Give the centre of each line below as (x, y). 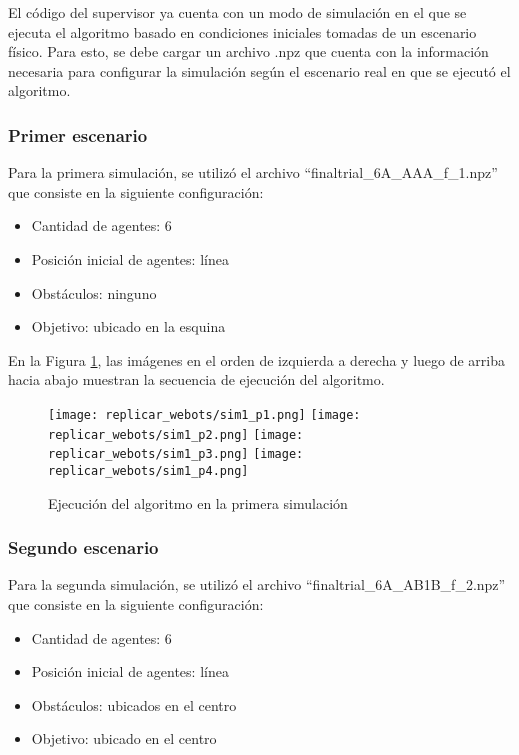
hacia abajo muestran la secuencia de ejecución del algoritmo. (196, 379)
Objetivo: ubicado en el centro (124, 738)
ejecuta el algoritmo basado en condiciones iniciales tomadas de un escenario (242, 31)
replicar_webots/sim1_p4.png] (148, 470)
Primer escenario (78, 134)
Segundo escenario (83, 547)
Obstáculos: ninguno (94, 292)
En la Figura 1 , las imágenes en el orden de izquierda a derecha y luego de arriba (256, 359)
